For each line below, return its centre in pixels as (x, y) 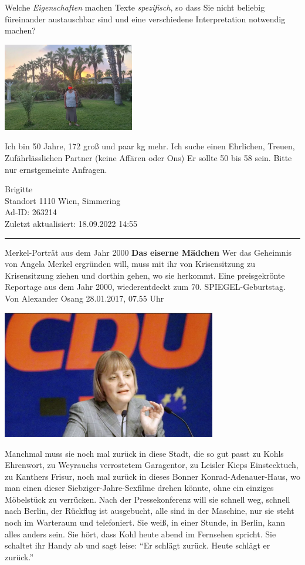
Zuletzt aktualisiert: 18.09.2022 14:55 (71, 223)
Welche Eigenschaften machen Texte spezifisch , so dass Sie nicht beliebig (135, 7)
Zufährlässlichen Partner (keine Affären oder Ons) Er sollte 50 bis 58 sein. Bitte (148, 158)
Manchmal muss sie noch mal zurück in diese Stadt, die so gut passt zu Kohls (144, 453)
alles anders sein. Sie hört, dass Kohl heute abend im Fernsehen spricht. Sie (140, 534)
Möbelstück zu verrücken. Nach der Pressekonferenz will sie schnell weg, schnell (148, 499)
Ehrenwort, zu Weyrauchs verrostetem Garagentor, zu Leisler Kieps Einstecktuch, (152, 465)
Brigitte (19, 189)
